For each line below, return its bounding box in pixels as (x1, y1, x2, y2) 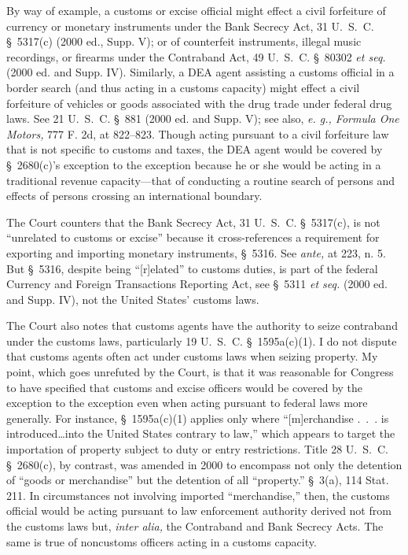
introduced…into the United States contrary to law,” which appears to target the (6, 425, 395, 442)
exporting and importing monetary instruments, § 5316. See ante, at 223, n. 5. (6, 244, 386, 261)
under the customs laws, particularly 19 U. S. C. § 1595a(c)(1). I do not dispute (6, 332, 397, 349)
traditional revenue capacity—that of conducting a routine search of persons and (6, 172, 395, 188)
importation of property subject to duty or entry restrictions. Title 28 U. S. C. (6, 441, 388, 457)
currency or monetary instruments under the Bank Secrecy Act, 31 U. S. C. (6, 17, 374, 34)
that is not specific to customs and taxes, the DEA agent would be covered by (6, 141, 383, 157)
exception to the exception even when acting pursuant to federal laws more (6, 394, 368, 411)
